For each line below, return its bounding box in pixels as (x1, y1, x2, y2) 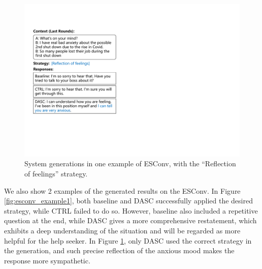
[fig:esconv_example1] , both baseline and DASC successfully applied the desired (4, 195, 253, 206)
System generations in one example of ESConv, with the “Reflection (24, 158, 236, 169)
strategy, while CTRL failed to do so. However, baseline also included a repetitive (4, 205, 258, 216)
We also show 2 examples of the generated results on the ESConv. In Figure (4, 185, 241, 196)
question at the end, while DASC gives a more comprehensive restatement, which (4, 215, 257, 226)
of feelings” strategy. (24, 168, 88, 178)
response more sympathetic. (4, 255, 90, 265)
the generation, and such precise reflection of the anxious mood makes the (4, 245, 235, 256)
